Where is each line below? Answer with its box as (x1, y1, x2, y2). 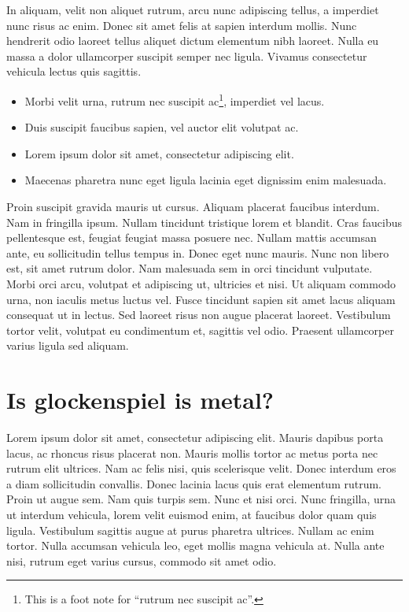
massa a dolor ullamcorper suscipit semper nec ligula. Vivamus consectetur (6, 47, 367, 64)
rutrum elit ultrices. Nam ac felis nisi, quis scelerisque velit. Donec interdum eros (6, 460, 396, 477)
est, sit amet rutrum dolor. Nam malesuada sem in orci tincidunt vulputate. (6, 260, 373, 276)
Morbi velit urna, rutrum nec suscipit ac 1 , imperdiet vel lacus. (24, 90, 325, 109)
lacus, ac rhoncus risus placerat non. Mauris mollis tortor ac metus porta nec (6, 444, 378, 461)
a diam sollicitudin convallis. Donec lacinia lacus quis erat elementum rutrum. (6, 475, 382, 491)
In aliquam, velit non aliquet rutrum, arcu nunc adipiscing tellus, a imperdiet (6, 2, 379, 17)
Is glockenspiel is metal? (6, 384, 275, 416)
